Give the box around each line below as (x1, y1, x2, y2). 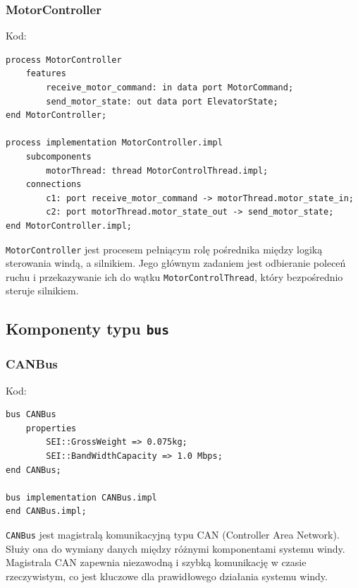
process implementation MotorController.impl (6, 138, 223, 148)
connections (25, 179, 82, 190)
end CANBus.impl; (6, 506, 87, 517)
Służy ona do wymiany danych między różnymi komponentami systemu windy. (6, 541, 345, 556)
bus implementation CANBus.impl (6, 492, 157, 503)
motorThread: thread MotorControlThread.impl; (46, 165, 268, 176)
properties (25, 423, 77, 433)
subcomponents (25, 151, 92, 162)
